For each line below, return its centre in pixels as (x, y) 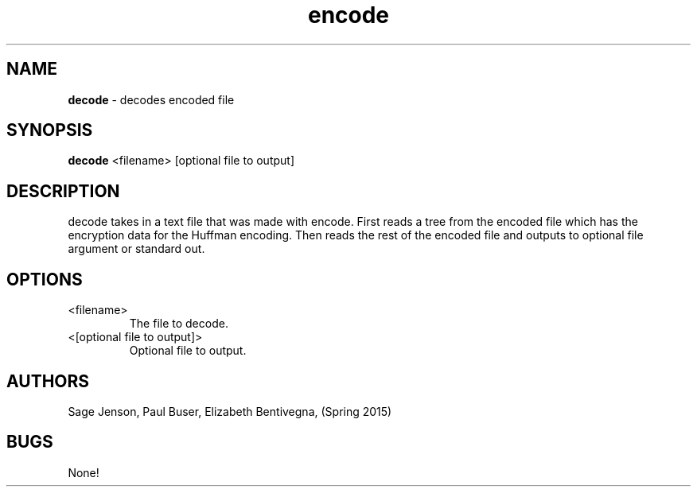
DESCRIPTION (63, 191)
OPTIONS (45, 279)
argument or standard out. (136, 249)
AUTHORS (48, 381)
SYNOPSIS (50, 130)
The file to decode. (179, 324)
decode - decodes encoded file (151, 99)
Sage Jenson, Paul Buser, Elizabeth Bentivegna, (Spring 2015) (230, 411)
